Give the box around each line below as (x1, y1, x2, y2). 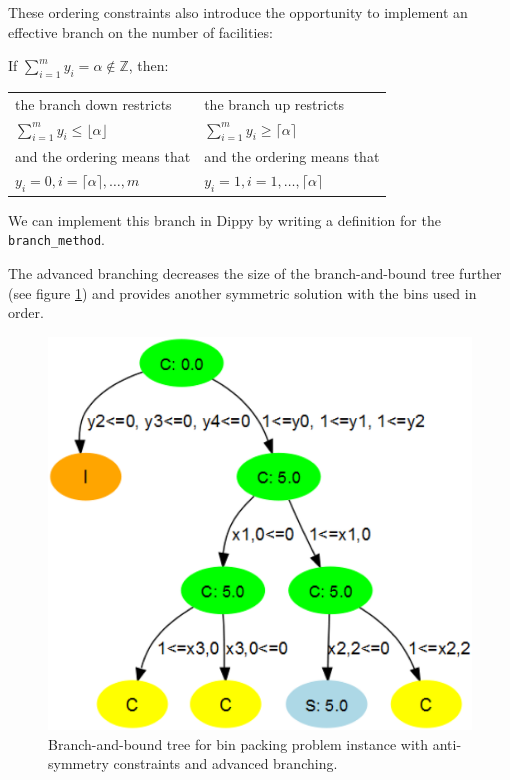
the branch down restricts (15, 93, 172, 114)
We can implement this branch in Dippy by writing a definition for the (8, 209, 441, 230)
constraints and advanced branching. (113, 753, 338, 774)
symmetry (48, 753, 109, 774)
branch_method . (8, 229, 105, 250)
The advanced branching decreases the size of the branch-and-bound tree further (8, 263, 502, 284)
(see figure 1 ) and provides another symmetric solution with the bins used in (8, 282, 477, 303)
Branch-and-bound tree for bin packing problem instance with (48, 733, 429, 754)
